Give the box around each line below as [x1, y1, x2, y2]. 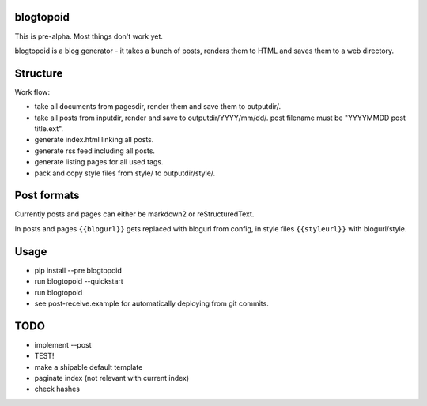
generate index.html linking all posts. [34, 135, 154, 145]
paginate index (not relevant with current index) [34, 374, 190, 382]
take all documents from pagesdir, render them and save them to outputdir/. [34, 102, 281, 111]
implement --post [34, 340, 92, 349]
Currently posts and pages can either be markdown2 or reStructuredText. [14, 209, 255, 219]
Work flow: [14, 87, 51, 96]
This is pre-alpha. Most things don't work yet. [14, 32, 164, 41]
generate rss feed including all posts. [34, 146, 156, 156]
